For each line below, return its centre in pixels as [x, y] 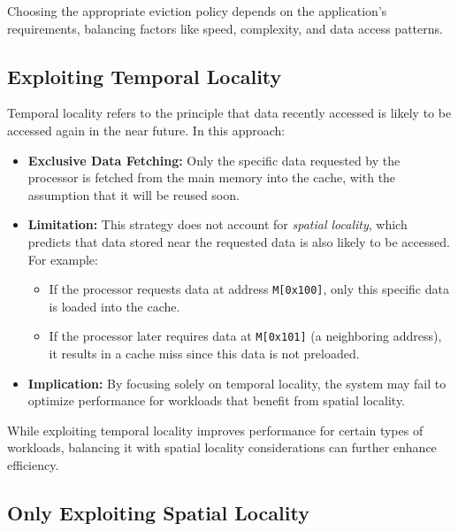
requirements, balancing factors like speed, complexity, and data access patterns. [225, 28]
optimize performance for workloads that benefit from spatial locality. [217, 400]
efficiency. [33, 465]
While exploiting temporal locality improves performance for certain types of [215, 430]
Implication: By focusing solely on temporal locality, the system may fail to [237, 383]
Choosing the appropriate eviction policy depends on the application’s [197, 11]
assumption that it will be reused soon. [134, 194]
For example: [63, 259]
